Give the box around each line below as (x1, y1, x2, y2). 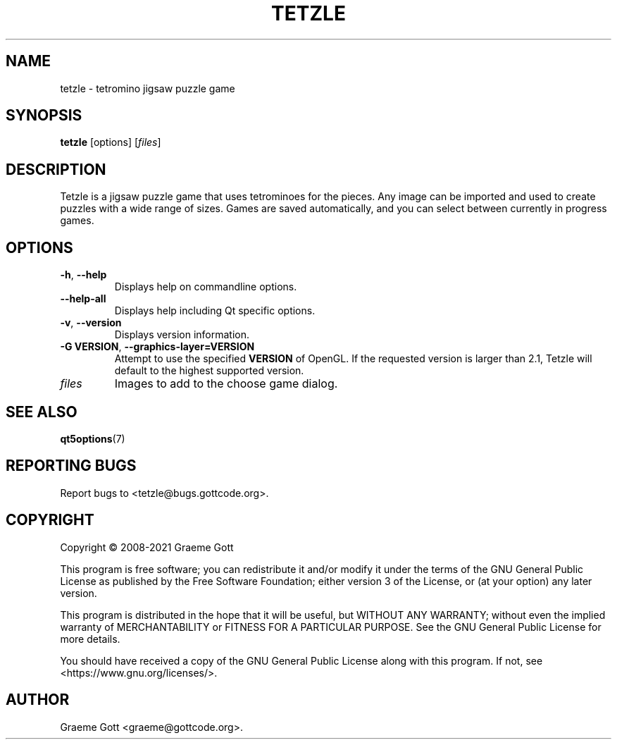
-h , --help (60, 269, 107, 281)
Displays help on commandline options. (114, 281, 297, 293)
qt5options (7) (60, 432, 125, 445)
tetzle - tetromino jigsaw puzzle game (60, 82, 235, 94)
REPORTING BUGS (6, 457, 137, 475)
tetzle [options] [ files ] (60, 136, 161, 149)
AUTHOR (6, 691, 70, 709)
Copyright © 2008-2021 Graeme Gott (60, 541, 234, 553)
